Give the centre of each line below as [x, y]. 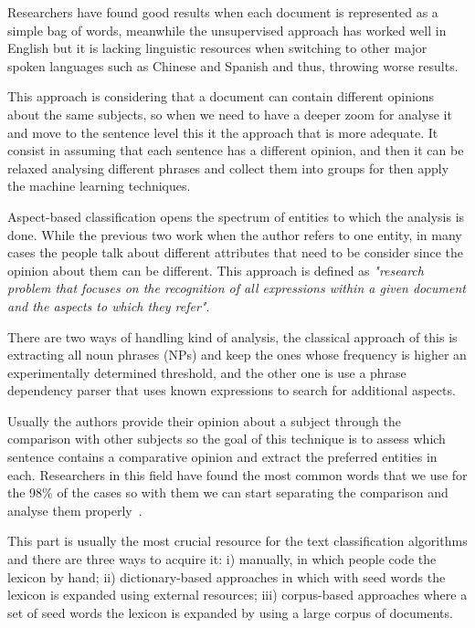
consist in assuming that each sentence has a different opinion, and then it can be [236, 150]
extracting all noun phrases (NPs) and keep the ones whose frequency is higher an [237, 355]
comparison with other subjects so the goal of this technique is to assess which [227, 439]
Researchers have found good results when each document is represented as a [223, 12]
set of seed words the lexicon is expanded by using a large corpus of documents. [230, 612]
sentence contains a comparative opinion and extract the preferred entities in [222, 457]
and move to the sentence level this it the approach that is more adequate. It [223, 132]
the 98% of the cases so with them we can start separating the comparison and [228, 492]
